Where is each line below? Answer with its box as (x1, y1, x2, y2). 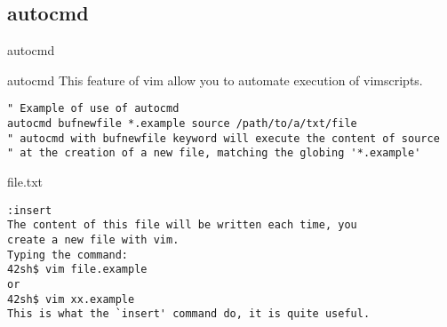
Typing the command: (7, 248, 129, 261)
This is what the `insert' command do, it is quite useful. (7, 307, 371, 321)
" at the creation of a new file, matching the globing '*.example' (7, 147, 421, 160)
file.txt (7, 172, 44, 191)
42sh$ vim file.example (7, 263, 148, 276)
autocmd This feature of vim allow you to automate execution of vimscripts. (7, 70, 423, 89)
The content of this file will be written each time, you (7, 219, 357, 232)
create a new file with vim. (7, 233, 180, 246)
